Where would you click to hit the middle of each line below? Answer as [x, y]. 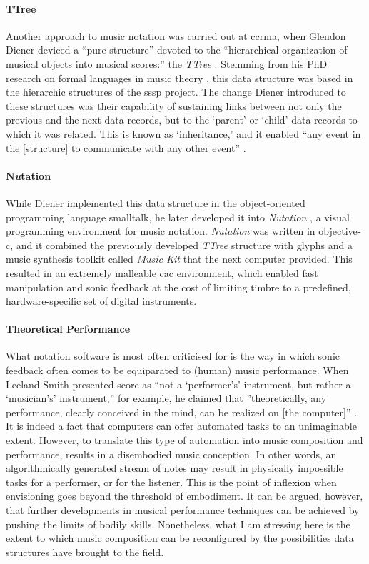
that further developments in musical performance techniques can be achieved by [183, 510]
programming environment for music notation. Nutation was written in [161, 231]
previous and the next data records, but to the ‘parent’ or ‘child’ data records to [182, 120]
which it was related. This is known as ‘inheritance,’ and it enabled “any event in [183, 133]
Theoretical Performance [68, 329]
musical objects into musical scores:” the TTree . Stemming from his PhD [167, 63]
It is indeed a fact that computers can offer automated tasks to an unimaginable [181, 426]
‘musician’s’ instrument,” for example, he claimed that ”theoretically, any [166, 398]
